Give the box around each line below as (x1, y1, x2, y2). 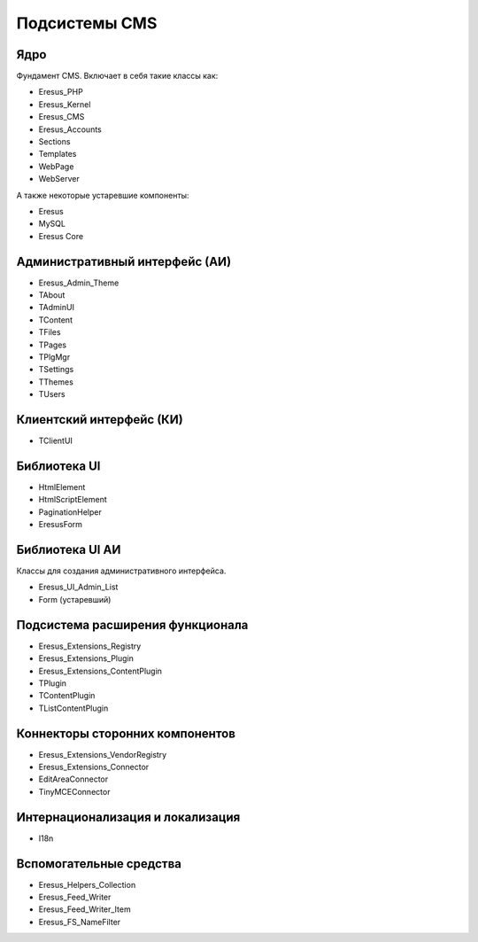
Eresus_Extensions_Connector (38, 762, 150, 772)
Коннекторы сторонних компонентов (16, 726, 236, 741)
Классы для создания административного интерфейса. (16, 565, 227, 576)
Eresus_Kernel (38, 98, 91, 110)
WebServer (38, 174, 80, 184)
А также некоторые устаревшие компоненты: (16, 190, 189, 200)
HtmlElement (38, 481, 86, 492)
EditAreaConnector (38, 774, 109, 784)
